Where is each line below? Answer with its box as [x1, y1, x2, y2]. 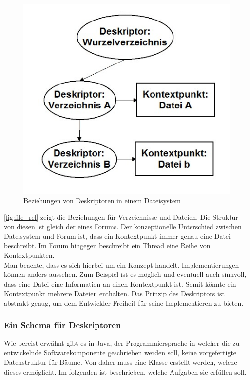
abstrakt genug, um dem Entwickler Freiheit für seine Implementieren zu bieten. [4, 298, 244, 308]
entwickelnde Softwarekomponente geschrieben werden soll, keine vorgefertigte [4, 347, 237, 358]
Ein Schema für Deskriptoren [4, 318, 121, 331]
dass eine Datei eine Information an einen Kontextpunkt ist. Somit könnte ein [4, 278, 236, 289]
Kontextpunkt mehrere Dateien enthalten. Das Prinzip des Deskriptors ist [4, 288, 225, 298]
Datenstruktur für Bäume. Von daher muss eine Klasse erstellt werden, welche [4, 357, 237, 367]
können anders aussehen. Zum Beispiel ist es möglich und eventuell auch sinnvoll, [4, 269, 247, 279]
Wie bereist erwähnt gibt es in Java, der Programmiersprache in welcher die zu [4, 338, 240, 348]
